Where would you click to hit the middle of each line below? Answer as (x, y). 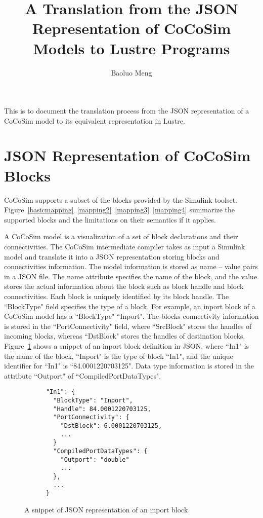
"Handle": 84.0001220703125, (102, 409)
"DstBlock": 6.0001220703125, (111, 425)
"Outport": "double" (95, 459)
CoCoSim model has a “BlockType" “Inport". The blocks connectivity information (131, 316)
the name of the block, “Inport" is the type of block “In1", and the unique (119, 356)
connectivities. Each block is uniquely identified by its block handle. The (117, 296)
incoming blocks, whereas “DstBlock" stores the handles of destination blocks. (125, 336)
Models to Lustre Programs (131, 48)
